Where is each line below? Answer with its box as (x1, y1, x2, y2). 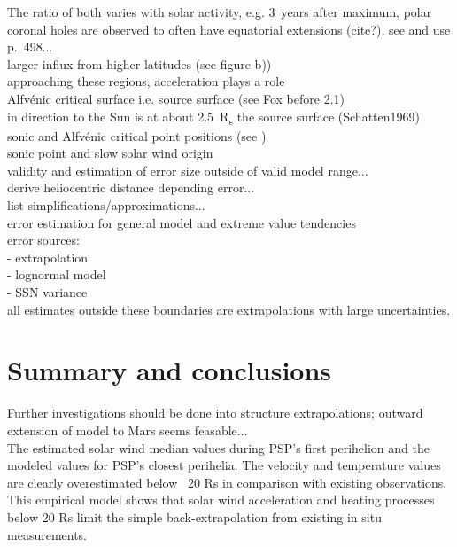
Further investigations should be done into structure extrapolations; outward (7, 403, 423, 422)
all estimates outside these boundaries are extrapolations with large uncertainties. (7, 300, 451, 318)
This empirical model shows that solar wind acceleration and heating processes (7, 490, 435, 509)
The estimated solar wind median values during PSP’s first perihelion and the (7, 438, 430, 457)
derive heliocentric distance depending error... (7, 178, 255, 197)
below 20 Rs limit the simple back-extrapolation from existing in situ (7, 507, 382, 526)
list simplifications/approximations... (7, 196, 205, 215)
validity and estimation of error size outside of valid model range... (7, 160, 368, 179)
